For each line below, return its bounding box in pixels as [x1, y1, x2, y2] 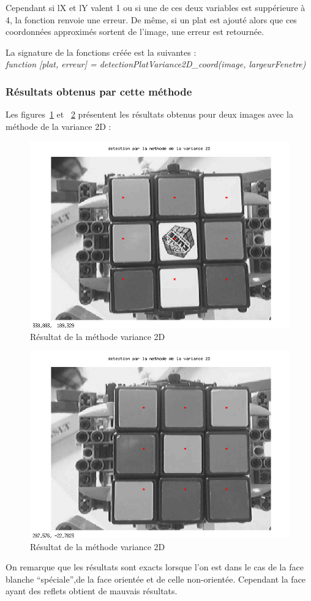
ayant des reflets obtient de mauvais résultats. [6, 584, 178, 597]
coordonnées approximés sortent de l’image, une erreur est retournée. [6, 25, 264, 38]
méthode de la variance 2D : [6, 119, 111, 132]
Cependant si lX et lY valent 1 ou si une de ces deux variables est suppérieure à [6, 1, 305, 13]
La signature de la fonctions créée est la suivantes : [6, 45, 197, 58]
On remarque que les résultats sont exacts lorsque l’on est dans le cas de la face [6, 561, 304, 573]
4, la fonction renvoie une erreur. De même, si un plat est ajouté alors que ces [6, 13, 297, 26]
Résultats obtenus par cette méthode [6, 83, 192, 99]
